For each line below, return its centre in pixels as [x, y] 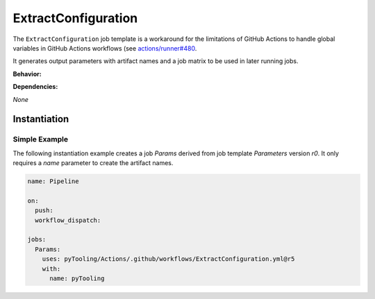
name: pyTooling [77, 278]
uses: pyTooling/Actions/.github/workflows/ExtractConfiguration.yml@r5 [168, 259]
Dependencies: [35, 87]
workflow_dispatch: [68, 220]
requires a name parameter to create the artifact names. [93, 163]
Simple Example [41, 139]
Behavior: [27, 74]
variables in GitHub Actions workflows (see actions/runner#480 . [105, 48]
